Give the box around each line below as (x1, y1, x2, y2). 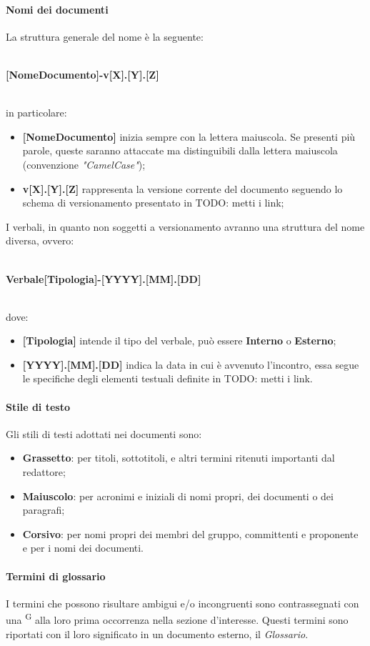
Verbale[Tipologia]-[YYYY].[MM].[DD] (6, 271, 201, 286)
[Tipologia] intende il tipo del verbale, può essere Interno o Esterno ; (22, 333, 336, 348)
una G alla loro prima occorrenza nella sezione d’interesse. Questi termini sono (6, 610, 349, 627)
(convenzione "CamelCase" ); (22, 156, 146, 172)
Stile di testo (6, 399, 70, 414)
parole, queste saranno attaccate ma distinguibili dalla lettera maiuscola (22, 143, 338, 158)
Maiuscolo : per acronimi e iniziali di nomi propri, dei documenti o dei (22, 488, 334, 503)
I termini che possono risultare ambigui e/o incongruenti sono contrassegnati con (6, 595, 359, 610)
